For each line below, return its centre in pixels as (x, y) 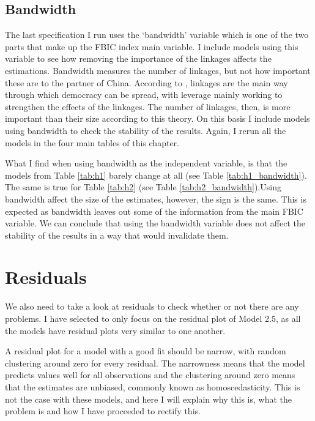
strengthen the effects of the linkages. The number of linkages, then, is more (148, 106)
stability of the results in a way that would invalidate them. (117, 235)
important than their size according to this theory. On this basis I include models (157, 118)
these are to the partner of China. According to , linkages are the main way (146, 82)
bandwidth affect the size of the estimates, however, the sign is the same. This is (156, 199)
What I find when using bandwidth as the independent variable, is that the (146, 163)
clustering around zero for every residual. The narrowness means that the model (155, 363)
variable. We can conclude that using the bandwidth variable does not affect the (155, 223)
